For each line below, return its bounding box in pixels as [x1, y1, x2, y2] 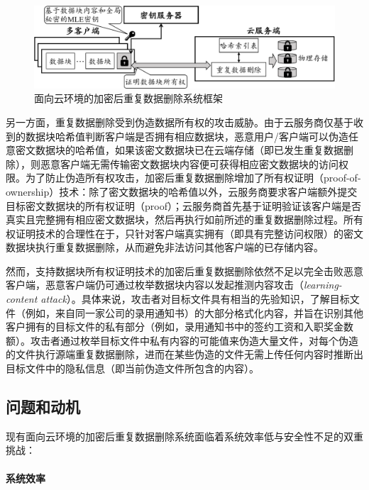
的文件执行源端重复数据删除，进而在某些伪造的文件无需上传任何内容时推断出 [6, 347, 363, 362]
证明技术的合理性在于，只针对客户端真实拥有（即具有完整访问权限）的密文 [15, 225, 363, 240]
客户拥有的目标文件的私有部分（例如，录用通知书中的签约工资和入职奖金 [6, 319, 343, 334]
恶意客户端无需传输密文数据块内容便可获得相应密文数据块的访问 [40, 156, 338, 171]
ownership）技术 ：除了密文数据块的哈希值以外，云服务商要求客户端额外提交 [6, 184, 358, 199]
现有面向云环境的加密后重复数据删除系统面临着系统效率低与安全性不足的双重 [6, 428, 363, 443]
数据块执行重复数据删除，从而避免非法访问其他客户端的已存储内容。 [6, 240, 324, 255]
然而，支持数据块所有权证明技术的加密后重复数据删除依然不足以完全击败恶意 [6, 263, 363, 278]
